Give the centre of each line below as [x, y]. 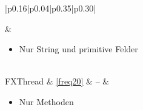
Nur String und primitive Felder [78, 49]
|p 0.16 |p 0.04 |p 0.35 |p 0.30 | [51, 8]
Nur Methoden [46, 101]
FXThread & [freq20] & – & [57, 81]
